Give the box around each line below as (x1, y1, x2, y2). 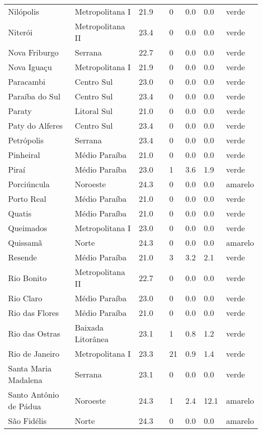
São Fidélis (8, 415, 47, 426)
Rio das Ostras (8, 327, 60, 339)
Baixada (75, 321, 104, 333)
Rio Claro (8, 292, 42, 304)
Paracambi (8, 76, 46, 87)
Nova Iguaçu (8, 61, 52, 73)
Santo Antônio (8, 389, 59, 400)
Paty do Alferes (8, 120, 63, 131)
